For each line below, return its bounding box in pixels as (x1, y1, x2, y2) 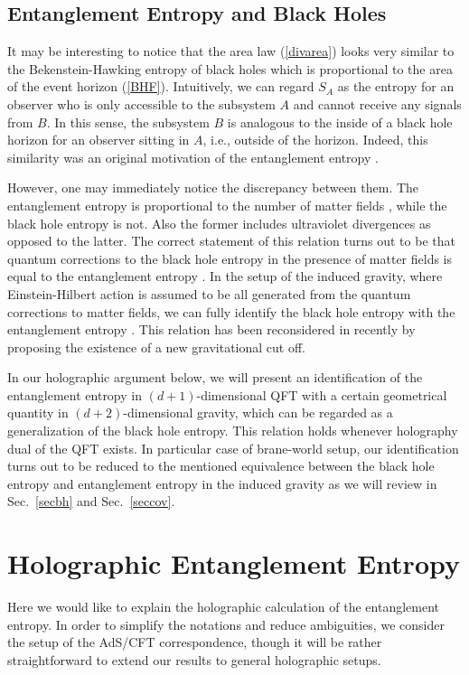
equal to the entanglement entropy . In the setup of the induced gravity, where (7, 267, 443, 286)
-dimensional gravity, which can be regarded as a (123, 403, 393, 422)
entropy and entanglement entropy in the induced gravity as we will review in (7, 473, 437, 492)
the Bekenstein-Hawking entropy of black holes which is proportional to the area (7, 59, 453, 78)
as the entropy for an (337, 77, 455, 96)
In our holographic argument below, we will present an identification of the (7, 368, 423, 387)
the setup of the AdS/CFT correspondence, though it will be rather (7, 633, 382, 652)
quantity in (7, 403, 69, 422)
